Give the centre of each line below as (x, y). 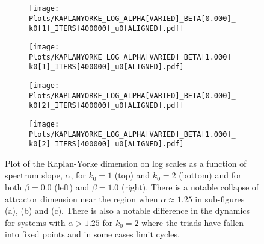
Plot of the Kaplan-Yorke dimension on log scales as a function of (126, 163)
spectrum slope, (34, 175)
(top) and (132, 175)
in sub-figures (220, 199)
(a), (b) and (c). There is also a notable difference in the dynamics (127, 211)
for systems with (35, 222)
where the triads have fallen (192, 222)
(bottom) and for (210, 175)
